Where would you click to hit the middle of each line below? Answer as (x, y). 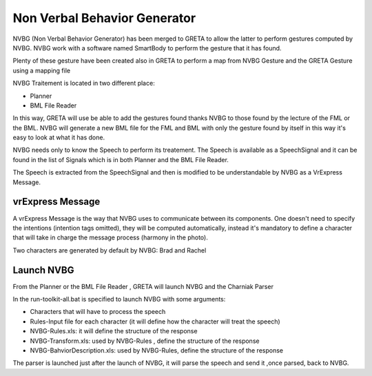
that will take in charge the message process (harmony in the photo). (110, 237)
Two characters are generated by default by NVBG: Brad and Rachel (110, 250)
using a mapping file (42, 70)
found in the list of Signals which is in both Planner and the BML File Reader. (121, 159)
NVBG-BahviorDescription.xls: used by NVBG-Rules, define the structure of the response (157, 350)
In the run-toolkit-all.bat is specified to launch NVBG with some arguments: (119, 299)
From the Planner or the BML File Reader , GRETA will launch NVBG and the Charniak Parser (143, 286)
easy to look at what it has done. (59, 137)
